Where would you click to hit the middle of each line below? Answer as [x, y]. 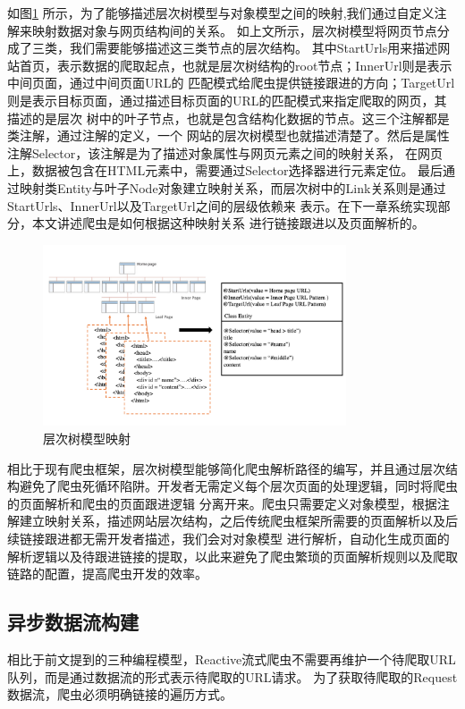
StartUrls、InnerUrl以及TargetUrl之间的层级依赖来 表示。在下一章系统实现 [223, 205]
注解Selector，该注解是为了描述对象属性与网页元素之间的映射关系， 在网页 [225, 152]
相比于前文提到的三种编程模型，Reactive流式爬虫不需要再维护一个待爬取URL [232, 658]
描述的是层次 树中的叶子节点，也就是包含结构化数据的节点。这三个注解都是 [228, 118]
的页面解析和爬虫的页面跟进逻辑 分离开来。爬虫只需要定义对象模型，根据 [222, 503]
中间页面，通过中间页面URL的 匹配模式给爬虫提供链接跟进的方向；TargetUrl [231, 83]
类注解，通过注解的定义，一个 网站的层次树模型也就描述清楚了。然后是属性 [228, 135]
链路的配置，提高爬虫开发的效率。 [107, 574]
